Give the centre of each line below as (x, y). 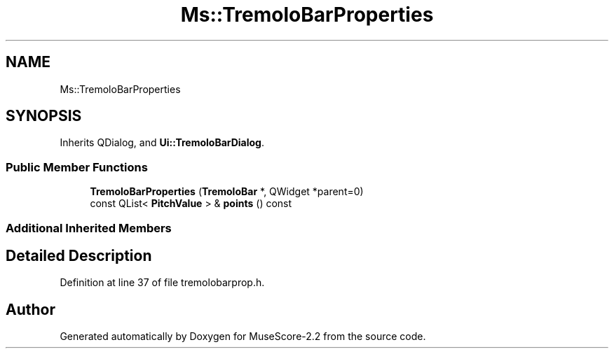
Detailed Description (79, 255)
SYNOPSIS (44, 116)
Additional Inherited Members (89, 228)
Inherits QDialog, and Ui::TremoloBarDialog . (162, 143)
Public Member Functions (77, 167)
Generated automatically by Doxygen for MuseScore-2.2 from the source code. (243, 337)
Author (30, 309)
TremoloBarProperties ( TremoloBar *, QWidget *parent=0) (227, 192)
